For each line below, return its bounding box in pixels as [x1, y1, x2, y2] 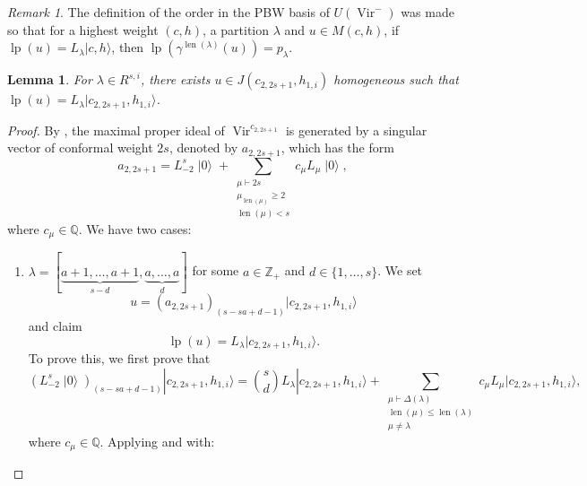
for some [192, 261, 239, 280]
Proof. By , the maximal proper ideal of [7, 120, 225, 139]
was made [401, 3, 454, 21]
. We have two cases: [78, 219, 192, 238]
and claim [28, 317, 82, 335]
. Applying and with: [99, 431, 215, 450]
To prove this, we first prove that [28, 349, 211, 368]
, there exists [140, 70, 211, 89]
